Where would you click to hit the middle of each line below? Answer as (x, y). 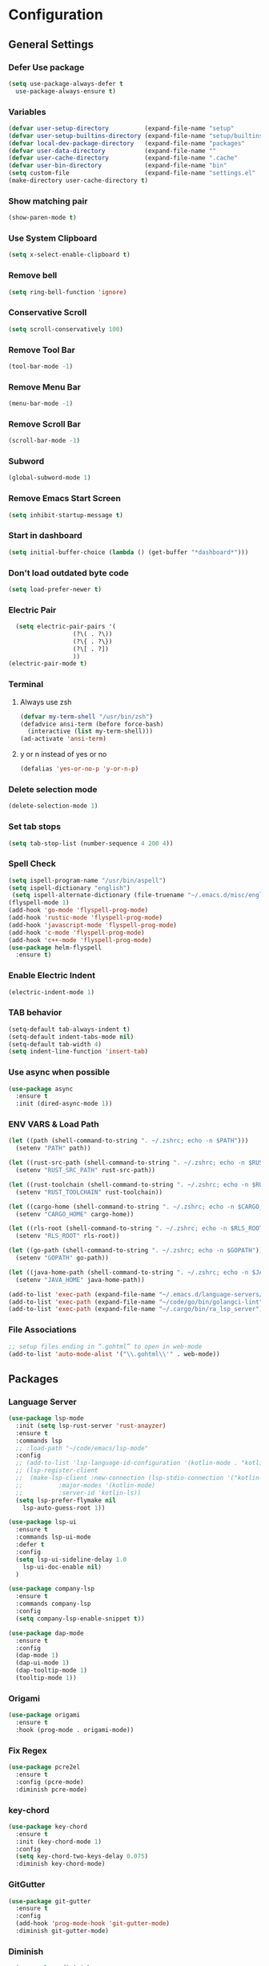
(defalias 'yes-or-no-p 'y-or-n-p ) (79, 769)
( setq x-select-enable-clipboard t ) (69, 255)
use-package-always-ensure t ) (66, 91)
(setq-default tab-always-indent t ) (69, 1029)
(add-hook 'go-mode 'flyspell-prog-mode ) (78, 910)
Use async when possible (59, 1072)
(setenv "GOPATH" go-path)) (62, 1258)
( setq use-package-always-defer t (66, 83)
